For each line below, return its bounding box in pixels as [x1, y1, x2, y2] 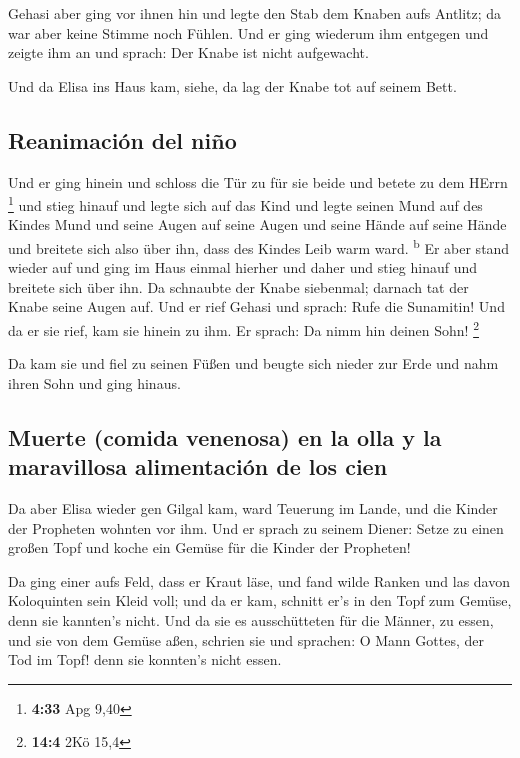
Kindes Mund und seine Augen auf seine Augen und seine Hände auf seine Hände [8, 214, 507, 235]
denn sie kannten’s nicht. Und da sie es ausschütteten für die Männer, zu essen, [8, 610, 494, 631]
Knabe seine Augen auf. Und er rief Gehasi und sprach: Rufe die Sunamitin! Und [8, 296, 505, 317]
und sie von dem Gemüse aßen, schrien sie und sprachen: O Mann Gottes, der [8, 629, 484, 650]
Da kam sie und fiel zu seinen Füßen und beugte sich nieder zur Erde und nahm [8, 353, 499, 374]
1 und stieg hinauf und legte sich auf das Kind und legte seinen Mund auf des [8, 192, 483, 215]
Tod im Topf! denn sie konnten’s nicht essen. [8, 649, 282, 670]
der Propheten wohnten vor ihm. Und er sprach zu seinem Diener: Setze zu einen [8, 517, 504, 538]
